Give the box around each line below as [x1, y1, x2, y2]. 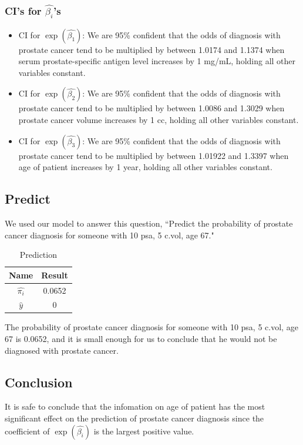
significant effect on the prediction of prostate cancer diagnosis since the [5, 412, 264, 424]
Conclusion [5, 373, 73, 391]
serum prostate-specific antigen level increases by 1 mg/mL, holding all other [18, 55, 296, 67]
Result [41, 268, 68, 281]
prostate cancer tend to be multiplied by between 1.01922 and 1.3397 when [18, 149, 289, 161]
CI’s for [5, 3, 42, 18]
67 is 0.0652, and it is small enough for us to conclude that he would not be [5, 333, 277, 345]
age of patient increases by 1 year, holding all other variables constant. [18, 161, 272, 173]
